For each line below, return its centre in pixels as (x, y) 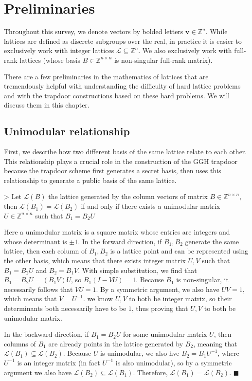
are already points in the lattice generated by (116, 343)
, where (228, 353)
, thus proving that (160, 308)
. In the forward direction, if (120, 241)
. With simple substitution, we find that (137, 270)
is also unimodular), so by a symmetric (174, 362)
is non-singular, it (202, 280)
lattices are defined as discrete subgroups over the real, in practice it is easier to (123, 41)
